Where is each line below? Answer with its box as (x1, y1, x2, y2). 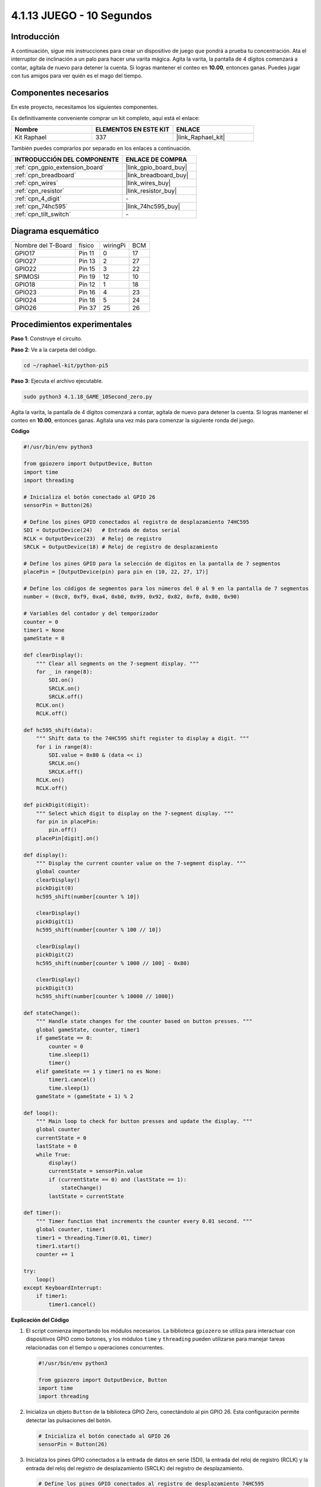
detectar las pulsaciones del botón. (26, 1416, 112, 1424)
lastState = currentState (48, 1193, 124, 1200)
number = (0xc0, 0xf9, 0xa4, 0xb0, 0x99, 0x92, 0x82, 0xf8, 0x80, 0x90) (23, 594, 240, 600)
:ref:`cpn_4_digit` (14, 194, 62, 203)
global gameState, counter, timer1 (36, 1026, 140, 1033)
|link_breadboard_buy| (125, 171, 189, 180)
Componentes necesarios (11, 88, 109, 98)
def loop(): (23, 1109, 59, 1116)
